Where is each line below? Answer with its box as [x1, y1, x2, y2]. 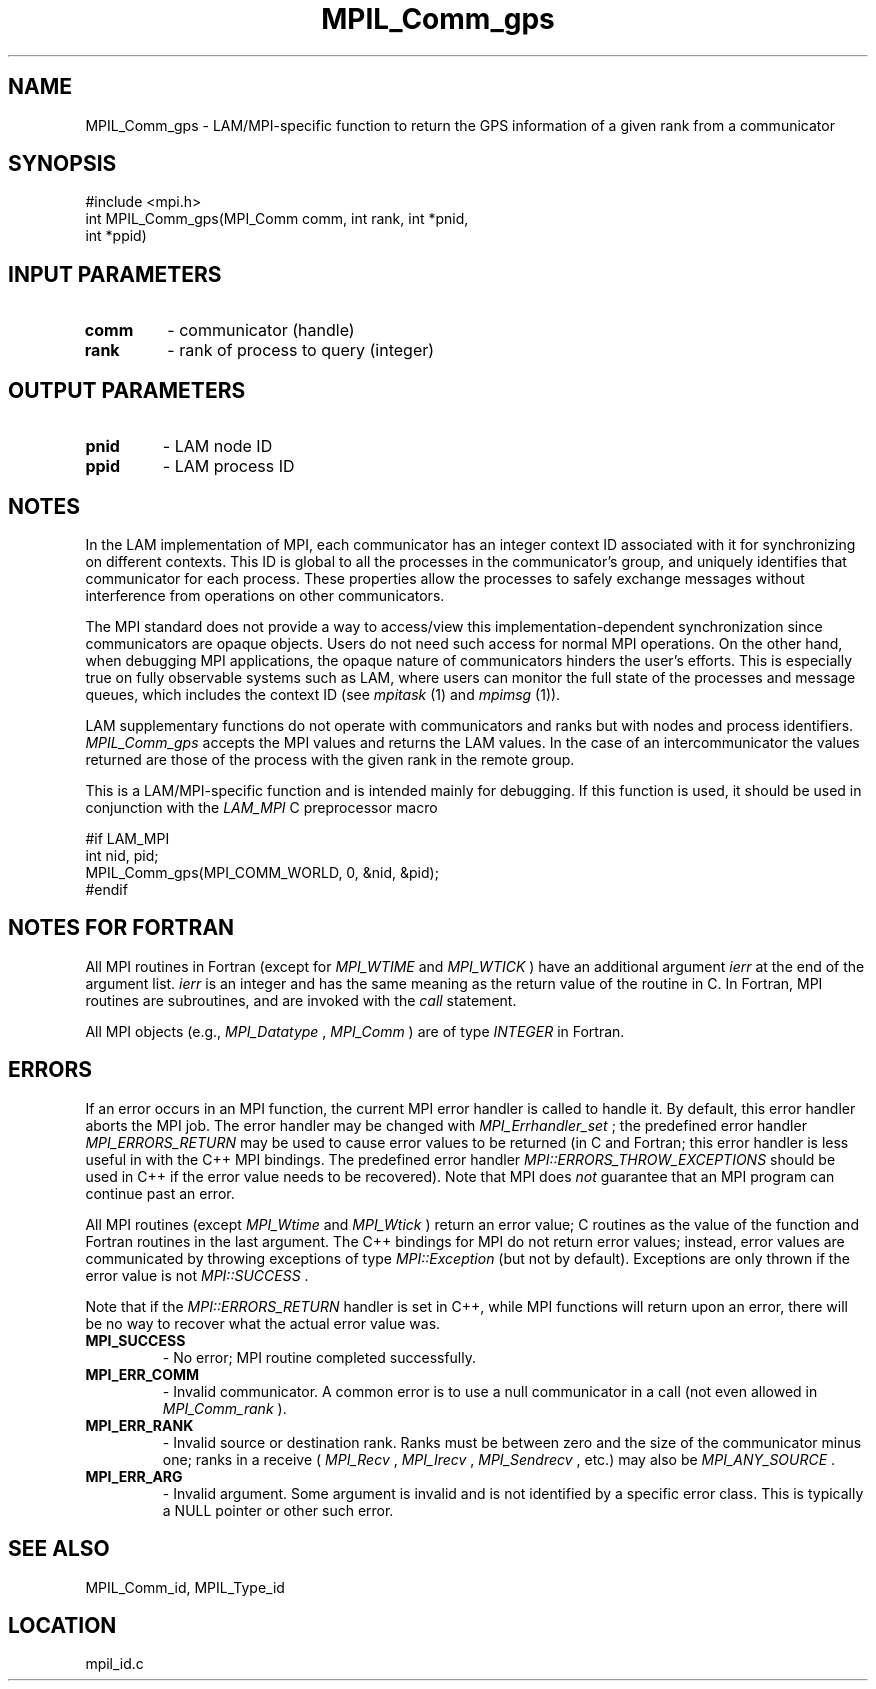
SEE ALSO [8, 1536, 110, 1562]
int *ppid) [85, 227, 147, 245]
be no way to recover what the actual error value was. [85, 1314, 441, 1332]
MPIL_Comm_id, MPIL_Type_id [85, 1578, 285, 1596]
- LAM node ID [162, 436, 273, 457]
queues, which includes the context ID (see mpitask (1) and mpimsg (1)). [85, 685, 561, 703]
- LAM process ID [162, 456, 295, 477]
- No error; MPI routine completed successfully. [162, 1348, 477, 1366]
